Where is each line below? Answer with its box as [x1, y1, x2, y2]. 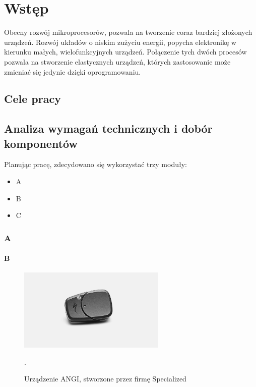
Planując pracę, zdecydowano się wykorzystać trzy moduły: [4, 159, 187, 170]
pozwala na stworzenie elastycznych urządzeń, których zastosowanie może [4, 56, 231, 67]
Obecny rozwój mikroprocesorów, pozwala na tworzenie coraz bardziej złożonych [4, 27, 252, 37]
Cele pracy [4, 91, 61, 106]
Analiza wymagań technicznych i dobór [4, 121, 213, 136]
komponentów [4, 135, 78, 151]
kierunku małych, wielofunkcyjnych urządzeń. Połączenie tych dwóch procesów [4, 46, 247, 57]
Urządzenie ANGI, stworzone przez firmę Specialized [24, 373, 186, 384]
